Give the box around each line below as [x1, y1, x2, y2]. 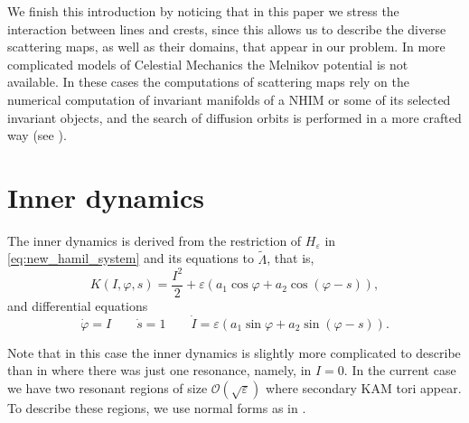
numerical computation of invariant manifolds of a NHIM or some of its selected [7, 89, 451, 108]
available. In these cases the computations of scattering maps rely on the [7, 72, 409, 91]
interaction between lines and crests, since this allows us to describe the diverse [7, 19, 446, 38]
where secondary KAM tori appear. [266, 378, 462, 397]
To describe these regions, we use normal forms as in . [7, 398, 306, 417]
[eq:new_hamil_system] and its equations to [7, 249, 254, 268]
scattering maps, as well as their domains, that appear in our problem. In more [7, 37, 446, 56]
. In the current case [343, 361, 456, 380]
